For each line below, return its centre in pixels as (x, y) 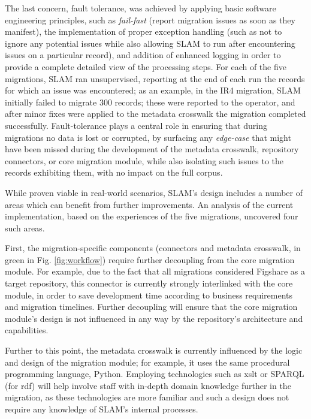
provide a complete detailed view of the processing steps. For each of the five (146, 66)
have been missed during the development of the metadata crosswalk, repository (152, 149)
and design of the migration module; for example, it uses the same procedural (147, 362)
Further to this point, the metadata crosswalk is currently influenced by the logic (154, 350)
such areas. (25, 227)
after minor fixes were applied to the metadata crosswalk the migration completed (155, 114)
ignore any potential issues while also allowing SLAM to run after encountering (150, 43)
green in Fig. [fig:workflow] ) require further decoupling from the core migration (150, 259)
